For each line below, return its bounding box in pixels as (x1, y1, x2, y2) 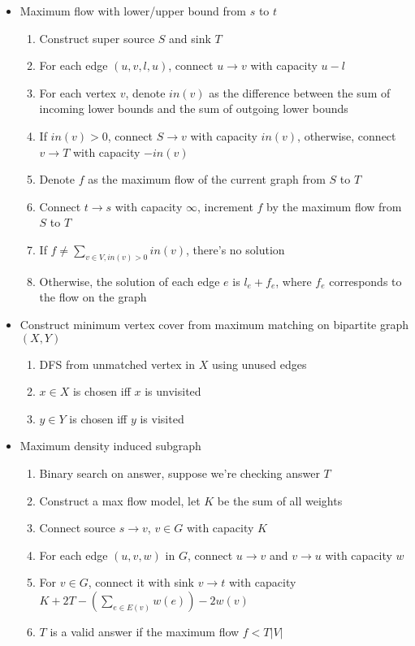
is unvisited (145, 383, 201, 400)
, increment (197, 197, 253, 215)
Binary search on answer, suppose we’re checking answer (39, 464, 320, 481)
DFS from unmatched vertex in (39, 355, 196, 372)
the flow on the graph (39, 288, 147, 306)
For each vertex (39, 84, 116, 101)
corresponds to (329, 272, 402, 289)
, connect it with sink (88, 574, 194, 591)
